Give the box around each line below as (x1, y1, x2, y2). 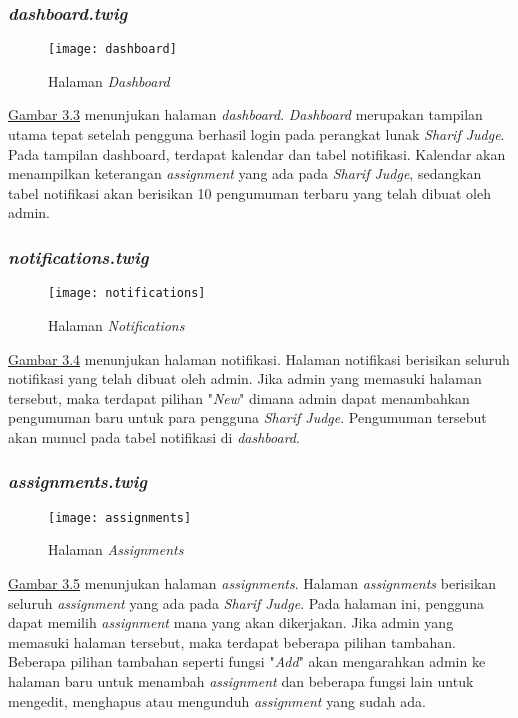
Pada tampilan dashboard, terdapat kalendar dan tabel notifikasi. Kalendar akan (8, 143, 506, 164)
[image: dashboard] (48, 42, 177, 57)
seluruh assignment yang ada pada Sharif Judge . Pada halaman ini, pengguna (8, 592, 484, 613)
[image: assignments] (48, 510, 192, 525)
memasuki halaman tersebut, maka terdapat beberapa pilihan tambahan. (8, 631, 456, 652)
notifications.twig (8, 244, 149, 269)
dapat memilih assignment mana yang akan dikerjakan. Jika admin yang (8, 612, 454, 633)
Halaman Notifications (48, 314, 185, 335)
